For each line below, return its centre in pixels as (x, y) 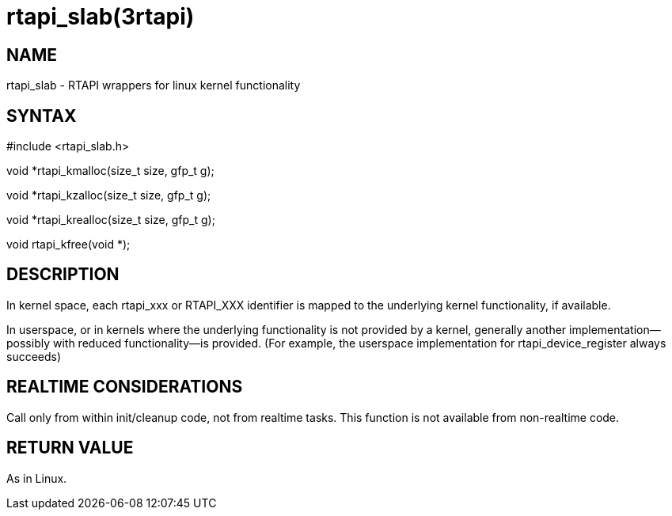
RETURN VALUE (70, 448)
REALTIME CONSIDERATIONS (125, 387)
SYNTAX (42, 116)
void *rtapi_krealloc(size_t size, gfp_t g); (111, 220)
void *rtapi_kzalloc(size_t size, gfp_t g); (109, 195)
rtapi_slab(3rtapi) (101, 17)
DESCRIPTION (63, 275)
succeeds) (34, 356)
